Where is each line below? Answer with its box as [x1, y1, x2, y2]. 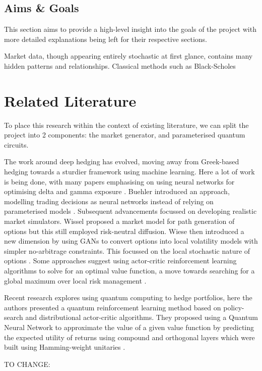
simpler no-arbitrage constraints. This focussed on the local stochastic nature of [4, 245, 250, 256]
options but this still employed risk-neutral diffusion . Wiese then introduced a [4, 225, 244, 236]
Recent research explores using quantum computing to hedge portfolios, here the [4, 292, 252, 303]
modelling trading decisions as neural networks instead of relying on [4, 196, 214, 206]
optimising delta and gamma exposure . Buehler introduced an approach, [4, 186, 230, 197]
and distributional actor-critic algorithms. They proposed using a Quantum [25, 312, 258, 322]
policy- [223, 302, 244, 312]
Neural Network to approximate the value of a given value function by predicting [4, 321, 254, 332]
